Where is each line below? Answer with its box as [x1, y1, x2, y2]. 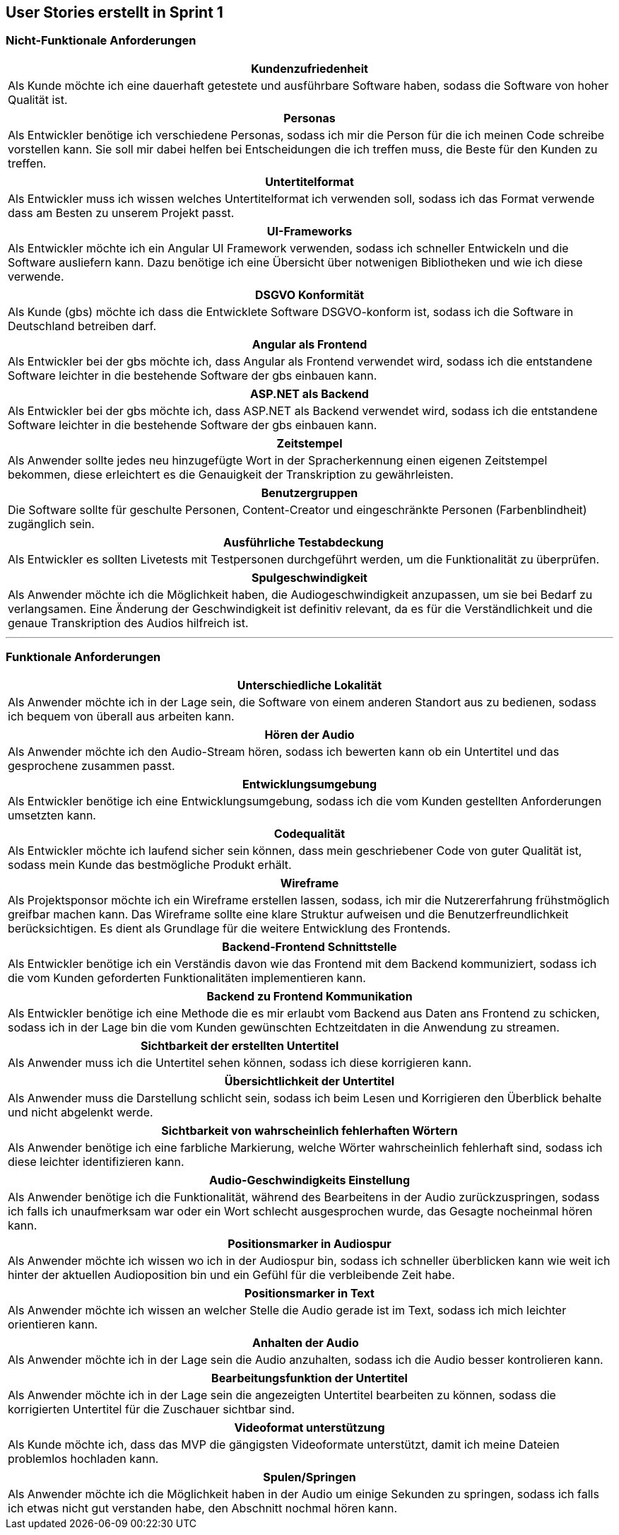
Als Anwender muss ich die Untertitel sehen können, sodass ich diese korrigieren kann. [8, 1055, 472, 1070]
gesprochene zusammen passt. [8, 758, 175, 773]
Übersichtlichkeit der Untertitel [224, 1073, 395, 1088]
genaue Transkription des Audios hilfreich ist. [8, 615, 249, 630]
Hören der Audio [264, 727, 355, 742]
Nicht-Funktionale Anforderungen [6, 33, 196, 48]
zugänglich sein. [8, 516, 95, 531]
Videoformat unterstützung [234, 1420, 385, 1435]
